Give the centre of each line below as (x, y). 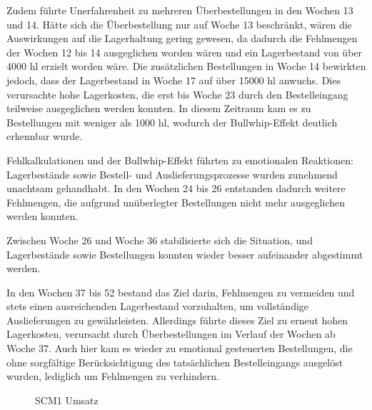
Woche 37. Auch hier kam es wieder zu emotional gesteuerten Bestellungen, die (180, 348)
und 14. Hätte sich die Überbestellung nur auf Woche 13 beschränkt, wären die (179, 24)
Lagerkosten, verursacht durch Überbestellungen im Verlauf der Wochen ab (171, 334)
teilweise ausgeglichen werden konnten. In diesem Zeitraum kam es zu (159, 108)
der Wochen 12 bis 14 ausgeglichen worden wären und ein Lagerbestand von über (185, 52)
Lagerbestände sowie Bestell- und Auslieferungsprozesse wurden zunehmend (172, 174)
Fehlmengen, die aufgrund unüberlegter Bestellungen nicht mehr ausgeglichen (176, 202)
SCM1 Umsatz (67, 400)
